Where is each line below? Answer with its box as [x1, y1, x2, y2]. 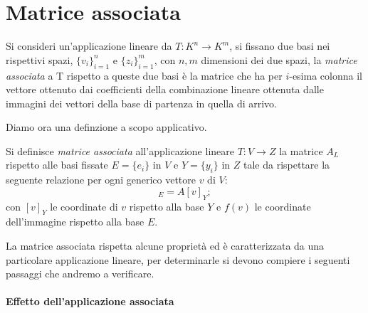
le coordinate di [50, 198, 118, 213]
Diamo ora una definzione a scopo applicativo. [6, 120, 207, 134]
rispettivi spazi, [6, 52, 73, 67]
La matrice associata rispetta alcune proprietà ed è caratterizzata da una [6, 238, 325, 253]
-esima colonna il [289, 68, 362, 83]
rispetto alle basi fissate [6, 157, 108, 172]
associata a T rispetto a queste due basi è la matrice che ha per [6, 68, 283, 83]
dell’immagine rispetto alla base [6, 214, 144, 229]
